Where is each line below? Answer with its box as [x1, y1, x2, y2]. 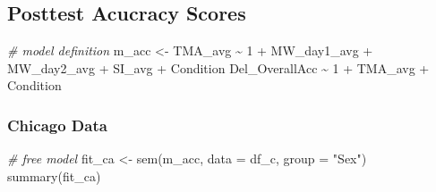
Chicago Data [7, 113, 107, 136]
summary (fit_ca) [7, 166, 101, 185]
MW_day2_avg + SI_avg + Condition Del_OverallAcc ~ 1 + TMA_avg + [7, 58, 430, 77]
